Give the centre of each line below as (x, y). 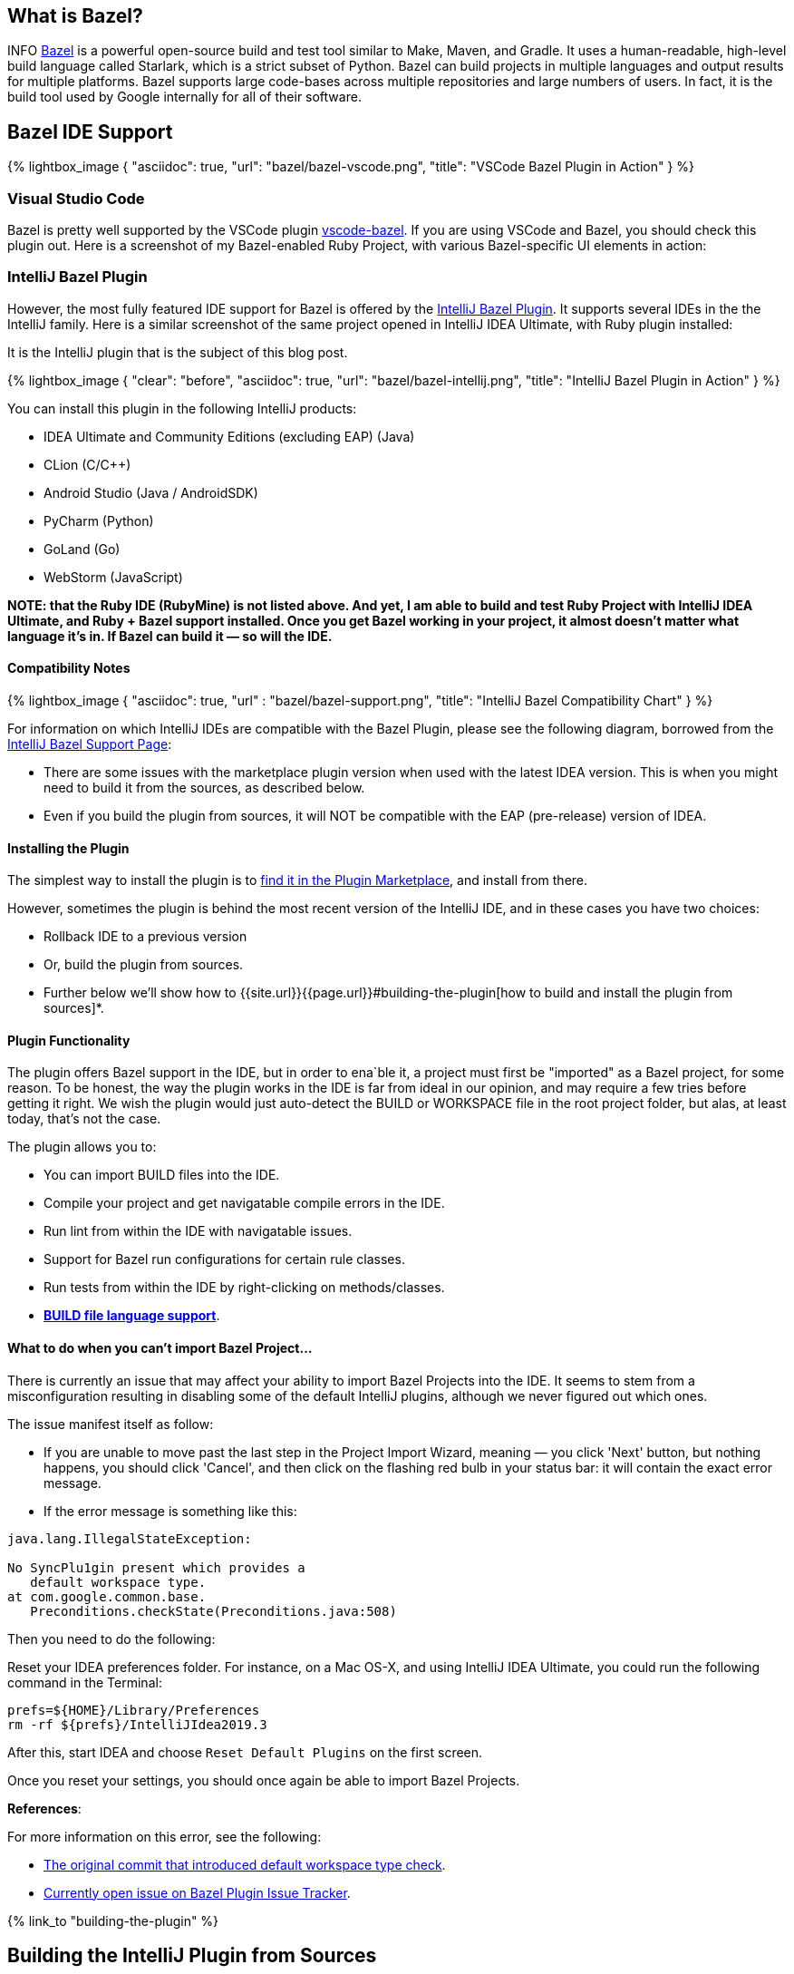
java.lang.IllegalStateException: (130, 1538)
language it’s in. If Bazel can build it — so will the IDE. (170, 636)
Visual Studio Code (76, 198)
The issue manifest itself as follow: (111, 1424)
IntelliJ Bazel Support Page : (90, 744)
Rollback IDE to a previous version (145, 937)
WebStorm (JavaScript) (113, 577)
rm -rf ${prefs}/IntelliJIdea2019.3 (137, 1724)
